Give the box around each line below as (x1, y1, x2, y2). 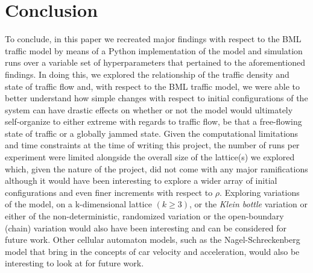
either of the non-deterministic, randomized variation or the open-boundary (5, 210, 284, 222)
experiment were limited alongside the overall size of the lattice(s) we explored (5, 151, 295, 163)
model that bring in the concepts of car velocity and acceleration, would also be (5, 245, 300, 257)
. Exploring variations (220, 186, 300, 198)
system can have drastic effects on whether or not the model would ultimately (5, 103, 293, 116)
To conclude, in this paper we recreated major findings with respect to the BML (5, 33, 302, 45)
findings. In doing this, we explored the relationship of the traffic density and (5, 67, 289, 80)
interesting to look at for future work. (5, 257, 144, 269)
